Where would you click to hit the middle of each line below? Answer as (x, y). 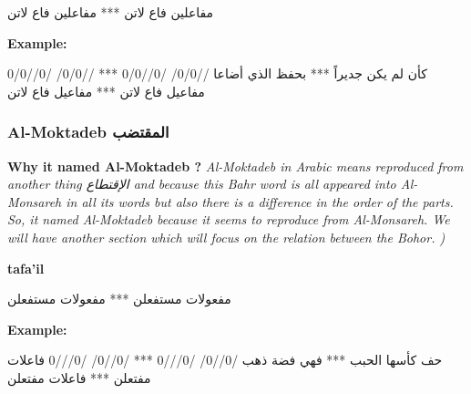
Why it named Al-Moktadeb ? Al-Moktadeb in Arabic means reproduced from (235, 166)
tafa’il (26, 268)
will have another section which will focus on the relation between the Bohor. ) (226, 237)
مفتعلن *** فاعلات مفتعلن (79, 377)
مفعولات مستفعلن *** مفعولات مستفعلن (119, 299)
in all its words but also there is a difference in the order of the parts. (260, 201)
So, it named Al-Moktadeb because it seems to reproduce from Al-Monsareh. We (229, 219)
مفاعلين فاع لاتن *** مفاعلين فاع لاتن (111, 12)
